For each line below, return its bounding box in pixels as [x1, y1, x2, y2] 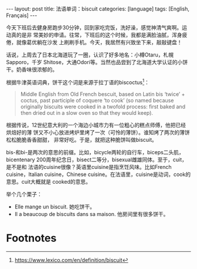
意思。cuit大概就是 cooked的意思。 [6, 178, 91, 185]
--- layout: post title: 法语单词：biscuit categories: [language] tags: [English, [6, 5, 189, 12]
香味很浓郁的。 [21, 66, 57, 73]
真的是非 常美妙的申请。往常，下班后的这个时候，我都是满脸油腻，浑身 [11, 31, 182, 38]
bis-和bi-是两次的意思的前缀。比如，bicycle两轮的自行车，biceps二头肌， [6, 148, 185, 155]
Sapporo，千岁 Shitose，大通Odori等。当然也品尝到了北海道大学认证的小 [6, 59, 183, 65]
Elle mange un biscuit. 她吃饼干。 [14, 203, 96, 210]
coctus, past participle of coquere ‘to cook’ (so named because [20, 97, 174, 104]
